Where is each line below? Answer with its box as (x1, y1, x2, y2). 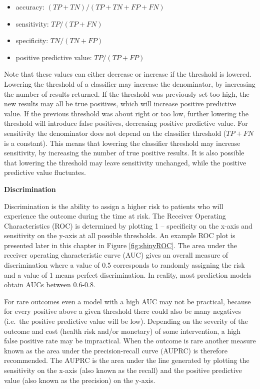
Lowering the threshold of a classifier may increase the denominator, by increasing (4, 78, 255, 89)
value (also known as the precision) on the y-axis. (4, 374, 155, 385)
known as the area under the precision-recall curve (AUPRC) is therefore (4, 345, 227, 355)
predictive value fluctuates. (4, 167, 86, 177)
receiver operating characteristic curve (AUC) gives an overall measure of (4, 250, 228, 260)
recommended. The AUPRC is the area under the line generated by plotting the (4, 355, 249, 365)
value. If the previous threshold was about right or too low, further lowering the (4, 108, 248, 118)
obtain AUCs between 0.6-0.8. (4, 279, 95, 290)
